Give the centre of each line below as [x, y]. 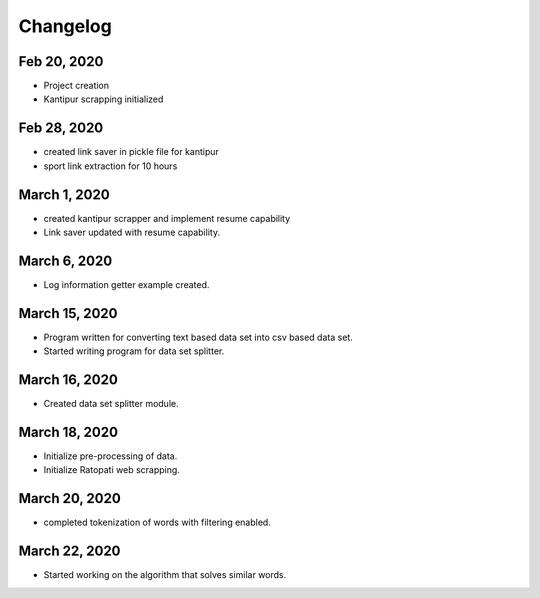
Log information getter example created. [126, 284]
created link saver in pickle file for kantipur [131, 152]
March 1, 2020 [64, 194]
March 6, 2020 [65, 260]
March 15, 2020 [68, 313]
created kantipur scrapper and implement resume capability [167, 218]
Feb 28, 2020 [61, 128]
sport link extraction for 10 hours [110, 166]
